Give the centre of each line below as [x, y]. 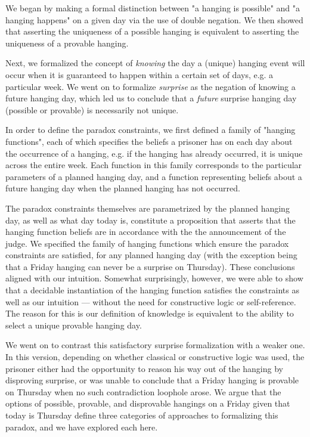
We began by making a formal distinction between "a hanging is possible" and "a [153, 8]
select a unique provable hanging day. [74, 325]
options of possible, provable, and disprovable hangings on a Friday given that [148, 403]
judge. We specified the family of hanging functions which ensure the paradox [147, 243]
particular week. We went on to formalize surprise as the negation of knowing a [151, 86]
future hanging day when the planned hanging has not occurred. [123, 188]
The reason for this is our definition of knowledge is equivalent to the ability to [150, 313]
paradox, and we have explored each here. [82, 427]
